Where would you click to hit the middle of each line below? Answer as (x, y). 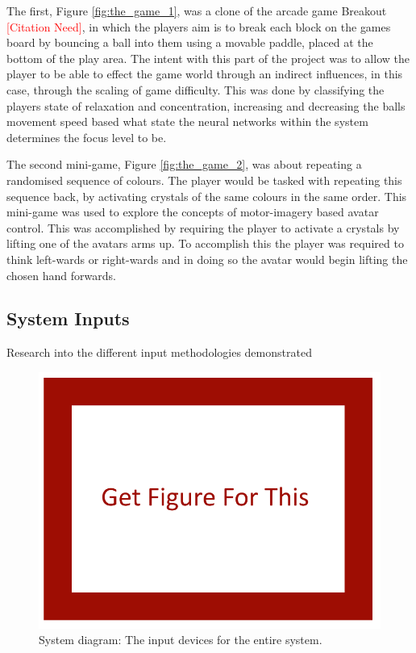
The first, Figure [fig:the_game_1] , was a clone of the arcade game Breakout (197, 10)
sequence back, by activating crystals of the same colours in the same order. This (207, 196)
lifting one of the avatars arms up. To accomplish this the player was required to (205, 243)
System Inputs (68, 318)
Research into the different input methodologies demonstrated (159, 352)
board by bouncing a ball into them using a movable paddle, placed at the (190, 42)
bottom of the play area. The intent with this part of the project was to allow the (208, 58)
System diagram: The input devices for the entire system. (181, 640)
